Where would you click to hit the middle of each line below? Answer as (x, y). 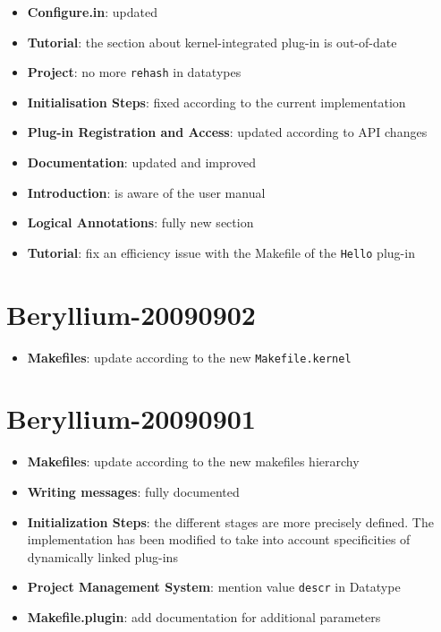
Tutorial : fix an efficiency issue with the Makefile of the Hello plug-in (221, 252)
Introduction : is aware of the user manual (146, 192)
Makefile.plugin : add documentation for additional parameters (204, 617)
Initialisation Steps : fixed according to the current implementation (216, 102)
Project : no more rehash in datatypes (134, 72)
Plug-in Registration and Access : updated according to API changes (227, 132)
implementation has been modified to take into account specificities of (219, 539)
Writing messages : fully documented (133, 491)
